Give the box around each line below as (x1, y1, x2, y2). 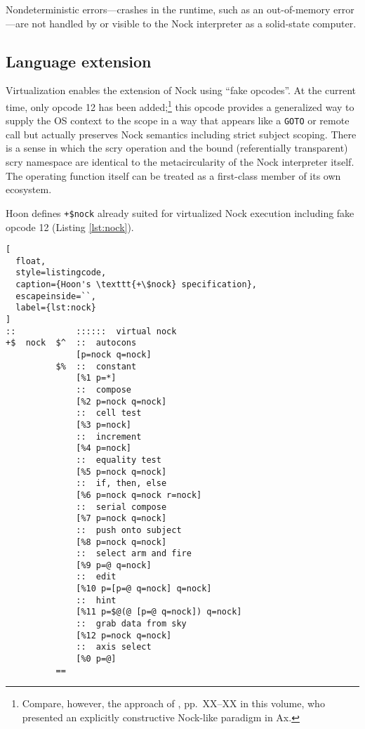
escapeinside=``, (15, 291, 96, 301)
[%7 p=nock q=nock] (76, 513, 167, 524)
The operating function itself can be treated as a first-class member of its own (6, 168, 341, 183)
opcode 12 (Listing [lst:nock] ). (6, 219, 134, 234)
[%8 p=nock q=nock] (76, 537, 167, 547)
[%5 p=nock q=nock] (76, 466, 167, 477)
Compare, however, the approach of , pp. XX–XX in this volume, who (22, 696, 325, 711)
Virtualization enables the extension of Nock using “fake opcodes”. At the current (6, 83, 356, 98)
